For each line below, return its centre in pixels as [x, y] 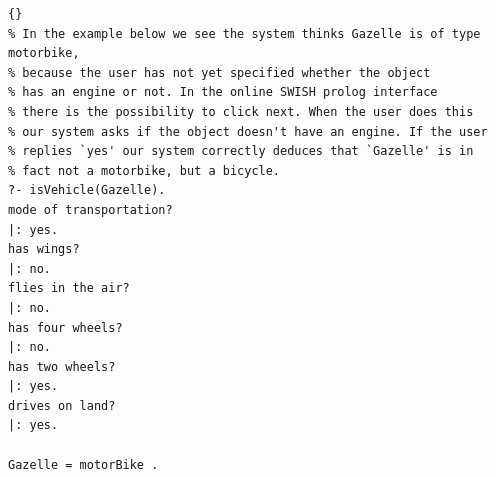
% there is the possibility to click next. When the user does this [241, 111]
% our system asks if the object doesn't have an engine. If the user [248, 131]
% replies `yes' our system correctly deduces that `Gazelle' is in [241, 151]
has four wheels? [65, 327]
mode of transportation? [90, 209]
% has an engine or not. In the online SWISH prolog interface [223, 92]
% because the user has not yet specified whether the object [219, 72]
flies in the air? [69, 288]
